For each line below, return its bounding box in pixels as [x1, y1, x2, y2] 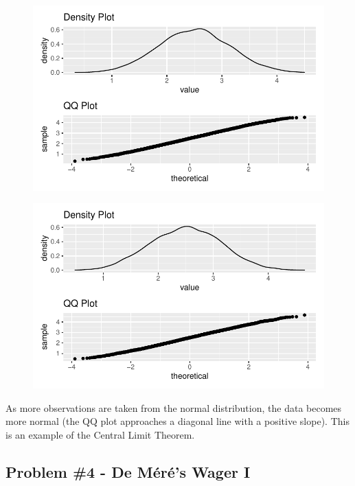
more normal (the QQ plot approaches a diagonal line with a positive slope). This [5, 414, 350, 428]
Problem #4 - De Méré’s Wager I [5, 461, 251, 482]
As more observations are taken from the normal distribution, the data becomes [5, 400, 342, 415]
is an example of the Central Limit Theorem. [5, 428, 195, 441]
